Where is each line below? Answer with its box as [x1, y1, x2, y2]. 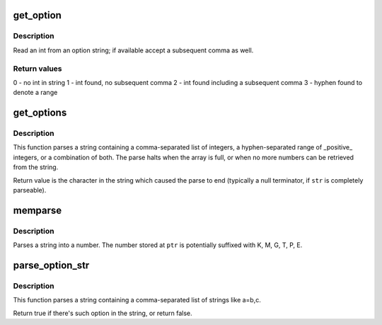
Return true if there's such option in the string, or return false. [13, 309, 192, 317]
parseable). [13, 186, 47, 195]
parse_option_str [13, 259, 90, 271]
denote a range [13, 89, 58, 97]
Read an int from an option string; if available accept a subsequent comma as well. [13, 46, 254, 55]
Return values [13, 64, 62, 74]
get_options [13, 107, 67, 119]
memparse [13, 204, 62, 216]
